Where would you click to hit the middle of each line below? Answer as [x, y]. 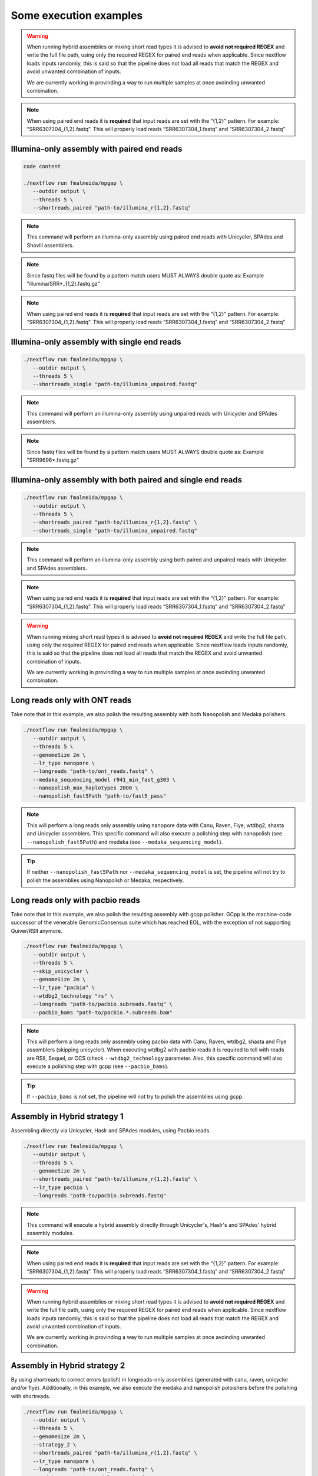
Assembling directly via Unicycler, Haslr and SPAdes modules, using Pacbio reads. [111, 1130]
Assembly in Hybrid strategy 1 [67, 1116]
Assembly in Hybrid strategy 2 [68, 1365]
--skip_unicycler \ [61, 971]
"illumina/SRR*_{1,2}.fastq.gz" [63, 283]
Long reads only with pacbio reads [76, 900]
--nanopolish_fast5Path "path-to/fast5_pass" [100, 796]
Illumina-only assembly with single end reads [96, 342]
